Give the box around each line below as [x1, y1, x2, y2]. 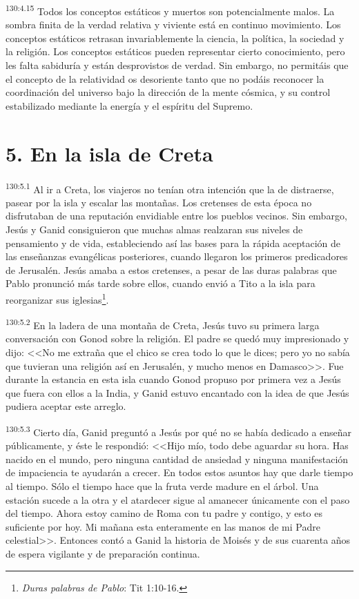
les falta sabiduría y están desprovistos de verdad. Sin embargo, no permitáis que [6, 58, 349, 72]
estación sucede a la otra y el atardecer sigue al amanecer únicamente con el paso [6, 492, 350, 507]
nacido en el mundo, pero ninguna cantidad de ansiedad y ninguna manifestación [6, 451, 349, 466]
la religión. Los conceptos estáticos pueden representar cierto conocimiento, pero [6, 44, 345, 59]
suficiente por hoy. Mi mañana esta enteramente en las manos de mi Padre [6, 519, 320, 533]
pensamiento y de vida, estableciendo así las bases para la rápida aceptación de [6, 235, 341, 250]
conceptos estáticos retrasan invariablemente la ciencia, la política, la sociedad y [6, 30, 345, 45]
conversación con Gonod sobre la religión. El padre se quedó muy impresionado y [6, 331, 349, 346]
